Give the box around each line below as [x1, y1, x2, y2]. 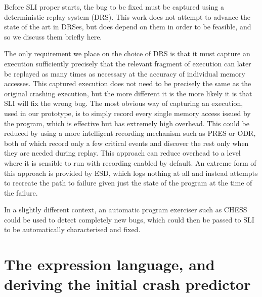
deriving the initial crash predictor [4, 274, 251, 294]
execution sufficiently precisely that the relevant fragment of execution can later [4, 58, 251, 68]
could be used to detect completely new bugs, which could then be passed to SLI [4, 214, 254, 225]
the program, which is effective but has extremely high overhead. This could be [4, 118, 249, 128]
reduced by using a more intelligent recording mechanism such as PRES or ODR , [4, 128, 256, 138]
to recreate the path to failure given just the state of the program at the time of [4, 177, 252, 188]
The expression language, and [4, 254, 215, 275]
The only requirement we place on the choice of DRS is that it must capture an [4, 48, 250, 59]
